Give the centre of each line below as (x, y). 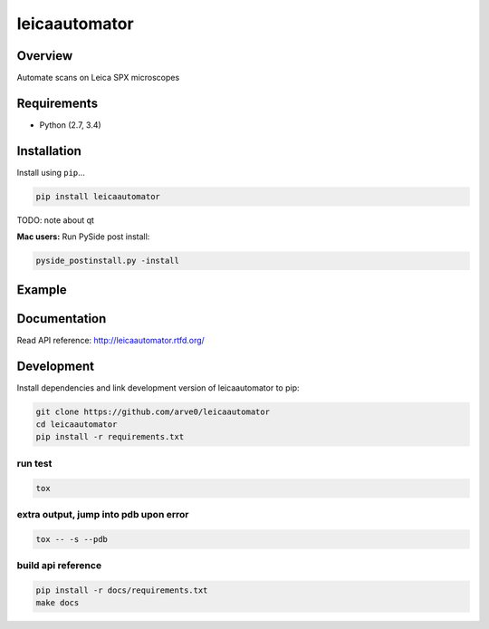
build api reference (59, 566)
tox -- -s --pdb (72, 539)
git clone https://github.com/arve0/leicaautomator (153, 411)
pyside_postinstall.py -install (108, 261)
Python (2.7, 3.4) (70, 125)
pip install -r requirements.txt (110, 437)
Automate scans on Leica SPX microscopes (98, 78)
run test (34, 463)
